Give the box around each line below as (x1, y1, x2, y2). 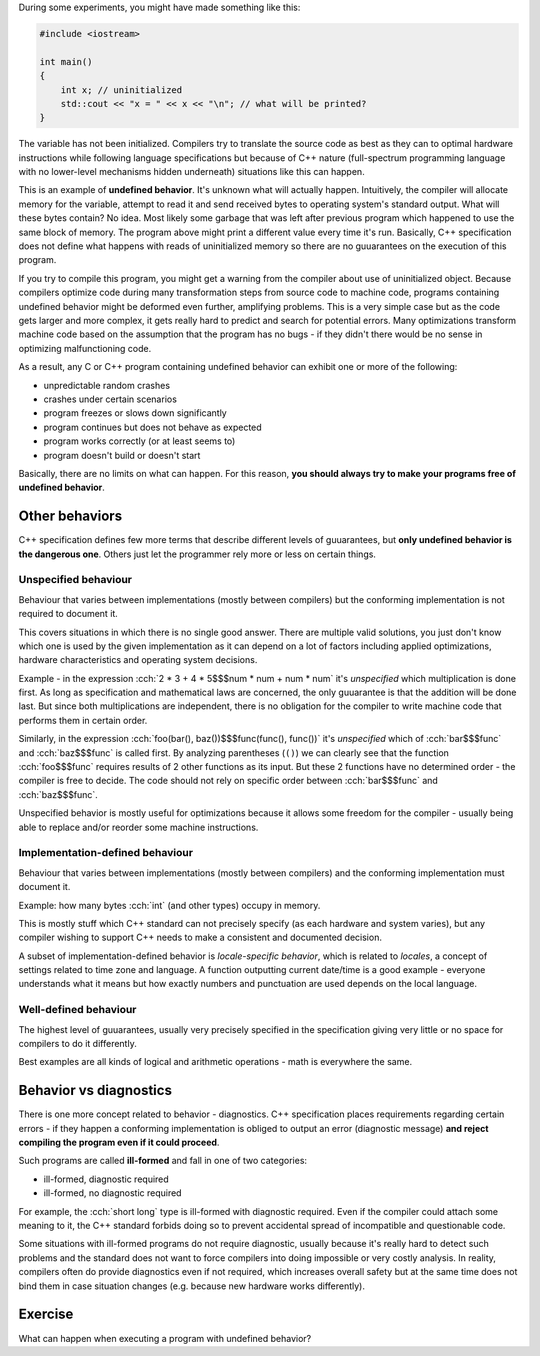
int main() (39, 56, 93, 67)
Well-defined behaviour (18, 1003, 137, 1017)
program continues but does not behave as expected (43, 421, 262, 433)
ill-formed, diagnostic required (43, 1173, 169, 1185)
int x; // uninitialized (60, 84, 183, 95)
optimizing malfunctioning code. (18, 342, 152, 354)
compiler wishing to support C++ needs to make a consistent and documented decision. (18, 931, 382, 944)
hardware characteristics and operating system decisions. (18, 654, 258, 666)
